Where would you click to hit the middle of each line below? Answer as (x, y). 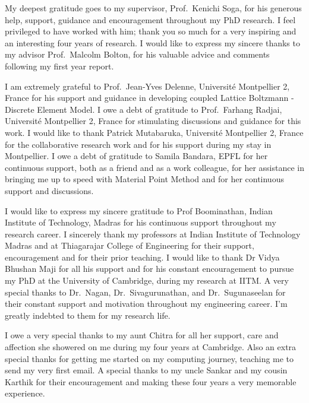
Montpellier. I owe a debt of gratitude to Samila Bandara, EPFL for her (136, 156)
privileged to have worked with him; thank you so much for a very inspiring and (151, 31)
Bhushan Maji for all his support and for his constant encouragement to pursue (149, 269)
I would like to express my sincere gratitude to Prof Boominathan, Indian (139, 210)
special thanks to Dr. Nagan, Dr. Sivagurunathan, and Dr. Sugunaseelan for (145, 292)
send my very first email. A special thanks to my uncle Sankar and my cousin (146, 370)
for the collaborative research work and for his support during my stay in (138, 144)
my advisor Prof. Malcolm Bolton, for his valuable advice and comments (137, 54)
